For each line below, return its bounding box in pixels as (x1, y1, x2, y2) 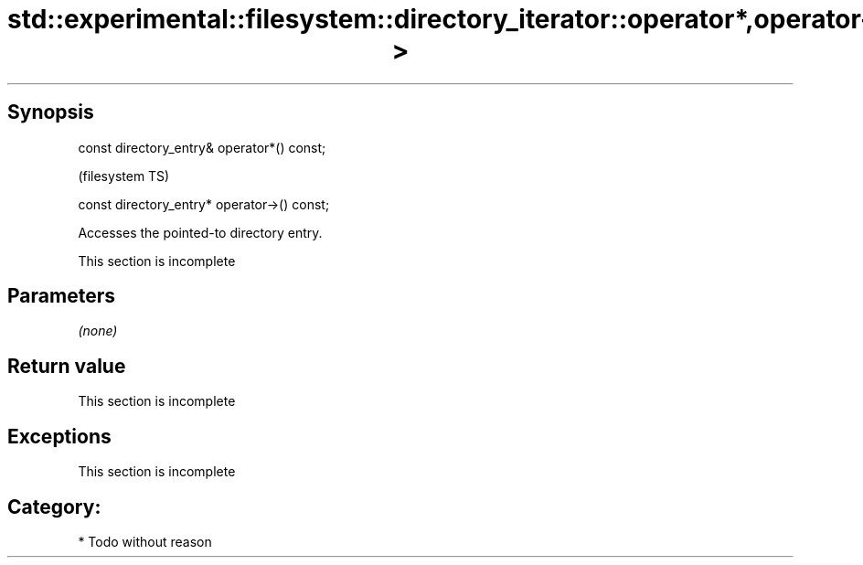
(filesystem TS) (78, 167, 170, 184)
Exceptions (7, 424, 112, 448)
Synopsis (7, 101, 94, 124)
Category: (7, 495, 101, 518)
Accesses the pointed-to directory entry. (78, 224, 323, 240)
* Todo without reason (78, 533, 212, 549)
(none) (78, 323, 118, 339)
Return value (7, 354, 126, 378)
